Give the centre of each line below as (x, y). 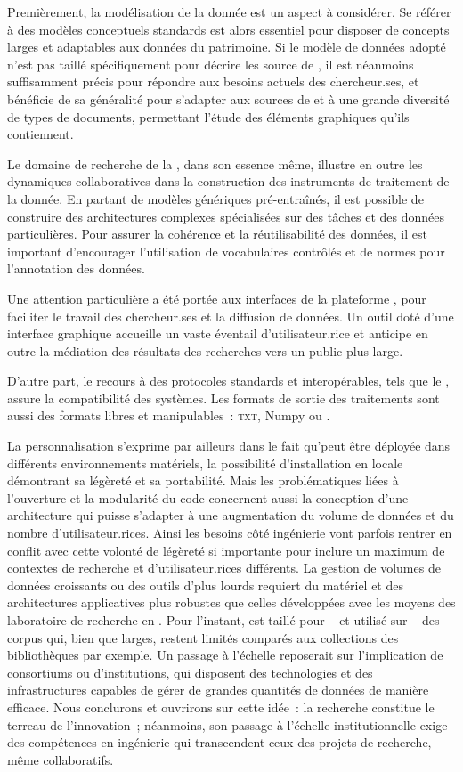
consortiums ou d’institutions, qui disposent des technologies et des (190, 672)
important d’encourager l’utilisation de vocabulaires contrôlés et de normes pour (226, 251)
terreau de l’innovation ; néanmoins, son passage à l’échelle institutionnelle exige (227, 724)
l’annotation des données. (76, 268)
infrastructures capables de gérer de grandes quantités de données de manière (218, 690)
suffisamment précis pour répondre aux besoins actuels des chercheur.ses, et (213, 81)
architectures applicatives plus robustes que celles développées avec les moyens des (231, 602)
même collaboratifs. (61, 759)
